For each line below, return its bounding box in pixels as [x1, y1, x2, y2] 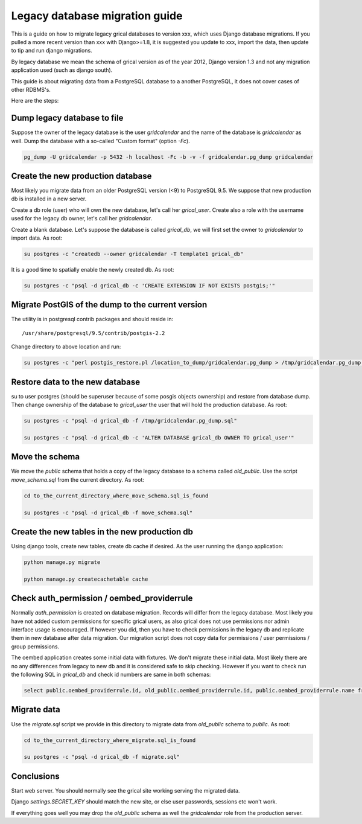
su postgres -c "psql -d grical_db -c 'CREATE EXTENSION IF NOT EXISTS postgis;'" [24, 282, 276, 289]
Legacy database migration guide [11, 9, 183, 22]
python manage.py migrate [24, 559, 101, 566]
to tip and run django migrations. [11, 47, 93, 54]
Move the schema [11, 452, 80, 462]
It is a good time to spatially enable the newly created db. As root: [11, 266, 174, 273]
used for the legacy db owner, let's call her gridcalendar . [11, 215, 153, 222]
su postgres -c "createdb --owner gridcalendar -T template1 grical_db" [24, 251, 244, 257]
